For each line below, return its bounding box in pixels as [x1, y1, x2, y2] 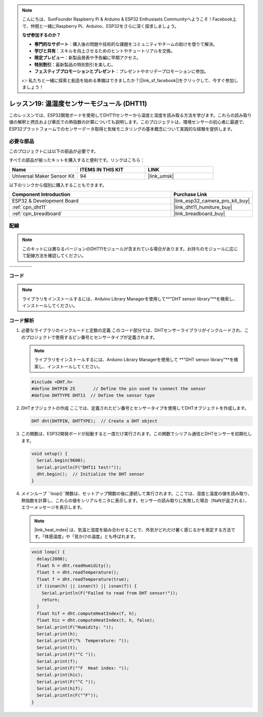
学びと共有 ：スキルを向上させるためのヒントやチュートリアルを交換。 [34, 48, 175, 54]
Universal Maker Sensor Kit [12, 172, 75, 179]
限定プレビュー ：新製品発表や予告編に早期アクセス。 [34, 55, 141, 61]
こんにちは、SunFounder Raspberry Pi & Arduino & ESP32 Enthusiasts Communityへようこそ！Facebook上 [22, 16, 237, 22]
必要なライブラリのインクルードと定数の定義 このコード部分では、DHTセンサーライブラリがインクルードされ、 [21, 328, 244, 333]
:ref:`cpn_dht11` [12, 204, 47, 210]
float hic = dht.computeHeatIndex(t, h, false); [37, 617, 155, 623]
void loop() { [31, 549, 65, 555]
